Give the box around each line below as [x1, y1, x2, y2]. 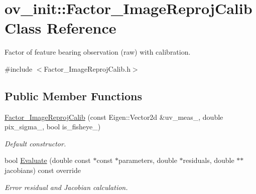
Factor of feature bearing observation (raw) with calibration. [5, 47, 191, 57]
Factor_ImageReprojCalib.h [44, 63, 131, 74]
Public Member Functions [5, 88, 142, 103]
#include [5, 63, 33, 74]
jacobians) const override [5, 165, 81, 175]
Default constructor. [5, 138, 66, 148]
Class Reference [5, 18, 116, 38]
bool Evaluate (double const [5, 155, 91, 165]
